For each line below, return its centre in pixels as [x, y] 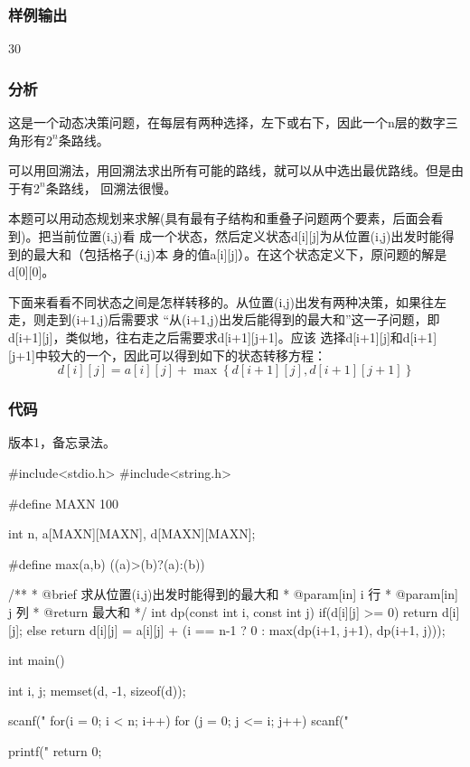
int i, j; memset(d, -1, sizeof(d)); [97, 690]
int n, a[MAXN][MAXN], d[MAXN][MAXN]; [132, 533]
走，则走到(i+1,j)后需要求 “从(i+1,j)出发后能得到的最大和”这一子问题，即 [224, 319]
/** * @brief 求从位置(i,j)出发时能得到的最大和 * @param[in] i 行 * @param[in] [233, 594]
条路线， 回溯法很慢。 [111, 187]
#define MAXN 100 [64, 503]
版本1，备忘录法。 [62, 442]
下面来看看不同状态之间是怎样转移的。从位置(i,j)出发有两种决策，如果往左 [227, 301]
